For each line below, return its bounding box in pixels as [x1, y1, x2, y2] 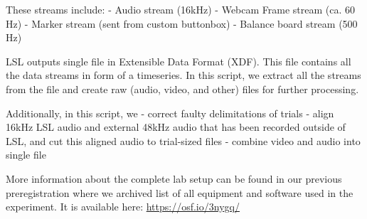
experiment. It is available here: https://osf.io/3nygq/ [6, 199, 240, 214]
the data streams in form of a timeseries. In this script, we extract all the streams [6, 68, 361, 82]
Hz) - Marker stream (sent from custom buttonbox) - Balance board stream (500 [6, 16, 358, 31]
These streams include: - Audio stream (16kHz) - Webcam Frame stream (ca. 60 [6, 2, 356, 16]
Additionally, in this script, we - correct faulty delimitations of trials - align [6, 105, 334, 120]
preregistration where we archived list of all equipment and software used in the [6, 185, 353, 200]
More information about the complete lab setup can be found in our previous [6, 171, 342, 186]
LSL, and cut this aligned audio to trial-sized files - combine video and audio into [6, 133, 361, 148]
